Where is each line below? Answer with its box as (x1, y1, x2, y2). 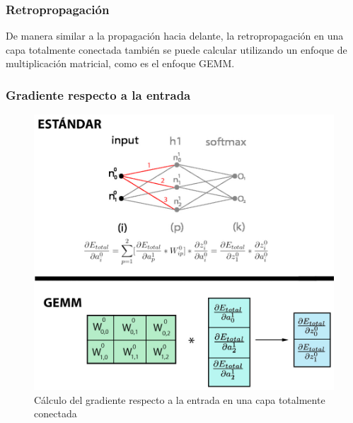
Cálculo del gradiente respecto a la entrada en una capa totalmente (34, 392, 325, 407)
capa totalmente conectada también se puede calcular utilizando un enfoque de (6, 42, 347, 57)
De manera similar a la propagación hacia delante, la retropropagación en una (6, 28, 344, 43)
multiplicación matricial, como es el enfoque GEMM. (6, 56, 235, 71)
